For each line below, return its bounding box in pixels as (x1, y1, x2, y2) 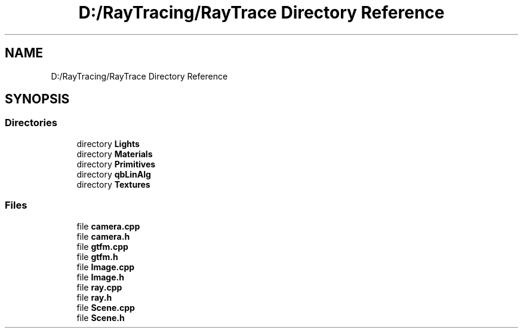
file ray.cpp (76, 282, 122, 292)
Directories (5, 117, 57, 129)
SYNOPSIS (5, 91, 70, 107)
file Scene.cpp (76, 302, 135, 313)
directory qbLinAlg (76, 169, 151, 179)
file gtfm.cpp (76, 241, 128, 252)
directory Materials (76, 148, 153, 159)
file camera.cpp (76, 221, 140, 231)
